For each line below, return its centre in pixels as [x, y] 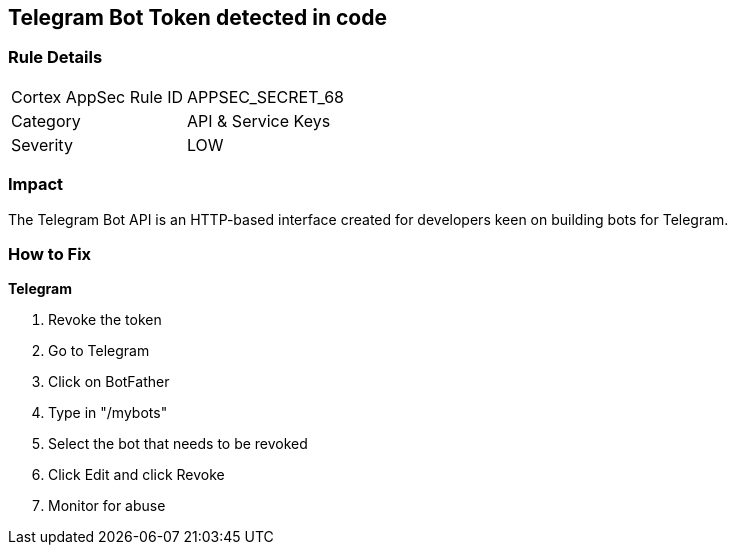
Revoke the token [105, 320]
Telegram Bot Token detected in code [197, 17]
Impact [36, 184]
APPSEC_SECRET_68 [266, 96]
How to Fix [50, 253]
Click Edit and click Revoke [136, 475]
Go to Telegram [99, 351]
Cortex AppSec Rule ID [97, 96]
